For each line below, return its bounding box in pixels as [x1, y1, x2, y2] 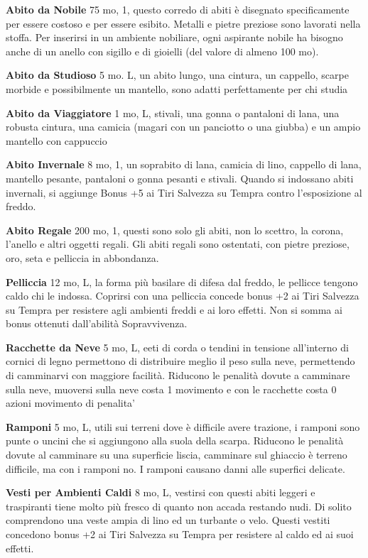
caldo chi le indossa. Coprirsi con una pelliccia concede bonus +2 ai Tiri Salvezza [6, 288, 359, 303]
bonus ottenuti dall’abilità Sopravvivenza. [6, 316, 188, 331]
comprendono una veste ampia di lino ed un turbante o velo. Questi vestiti [6, 513, 330, 527]
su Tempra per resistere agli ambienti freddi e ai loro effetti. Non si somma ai [6, 302, 342, 317]
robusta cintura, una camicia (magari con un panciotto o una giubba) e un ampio [6, 119, 361, 134]
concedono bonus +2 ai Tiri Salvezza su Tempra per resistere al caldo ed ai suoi [6, 527, 354, 541]
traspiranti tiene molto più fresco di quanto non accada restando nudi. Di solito [6, 498, 352, 513]
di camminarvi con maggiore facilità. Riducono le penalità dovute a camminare [6, 368, 350, 383]
